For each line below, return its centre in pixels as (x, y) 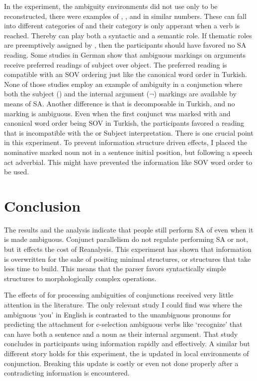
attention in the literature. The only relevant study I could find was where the (123, 304)
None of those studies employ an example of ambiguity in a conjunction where (123, 84)
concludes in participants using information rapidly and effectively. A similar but (127, 343)
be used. (17, 172)
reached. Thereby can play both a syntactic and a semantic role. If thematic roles (128, 35)
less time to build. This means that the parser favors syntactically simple (115, 268)
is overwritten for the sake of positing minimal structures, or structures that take (128, 259)
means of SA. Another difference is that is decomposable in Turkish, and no (120, 103)
